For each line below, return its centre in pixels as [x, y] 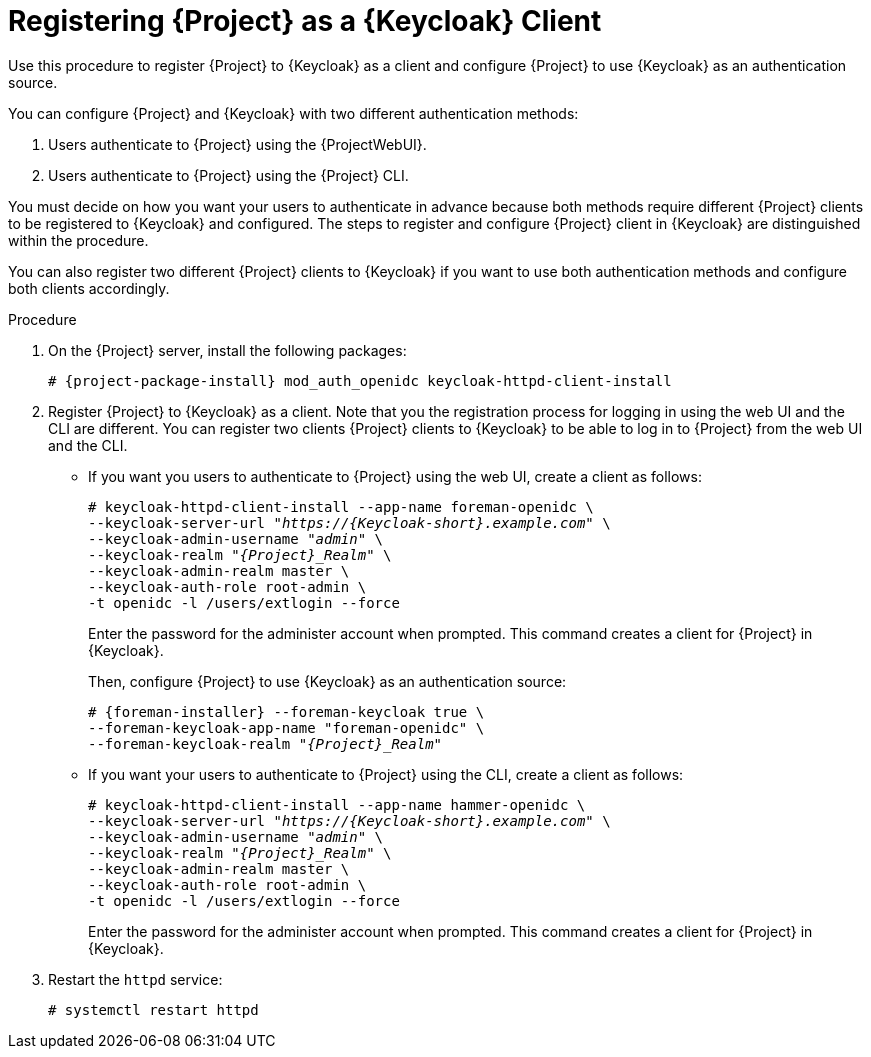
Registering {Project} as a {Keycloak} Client [305, 21]
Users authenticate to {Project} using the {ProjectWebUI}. [237, 144]
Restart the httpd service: [135, 979]
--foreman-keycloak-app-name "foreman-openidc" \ [286, 727]
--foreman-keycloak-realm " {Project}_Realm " [265, 743]
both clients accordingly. [89, 288]
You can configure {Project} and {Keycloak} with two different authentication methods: [293, 113]
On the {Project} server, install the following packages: [227, 350]
